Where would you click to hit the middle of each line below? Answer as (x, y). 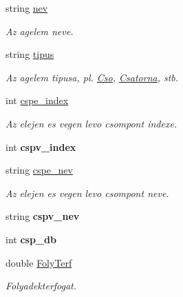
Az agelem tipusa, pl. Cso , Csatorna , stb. (92, 77)
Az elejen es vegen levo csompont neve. (87, 193)
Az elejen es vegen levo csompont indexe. (91, 123)
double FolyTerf (39, 262)
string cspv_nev (43, 216)
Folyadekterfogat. (41, 286)
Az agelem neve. (40, 31)
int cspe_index (37, 100)
